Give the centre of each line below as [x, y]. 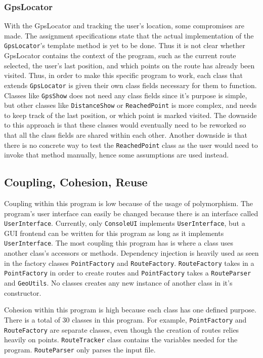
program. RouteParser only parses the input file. [80, 349]
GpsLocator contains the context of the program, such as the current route [120, 55]
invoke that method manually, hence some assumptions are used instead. [117, 155]
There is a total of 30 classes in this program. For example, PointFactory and [125, 319]
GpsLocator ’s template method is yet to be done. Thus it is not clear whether [125, 45]
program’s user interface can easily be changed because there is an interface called [131, 213]
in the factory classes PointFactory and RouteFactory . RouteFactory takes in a [129, 263]
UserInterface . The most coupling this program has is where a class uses [119, 243]
